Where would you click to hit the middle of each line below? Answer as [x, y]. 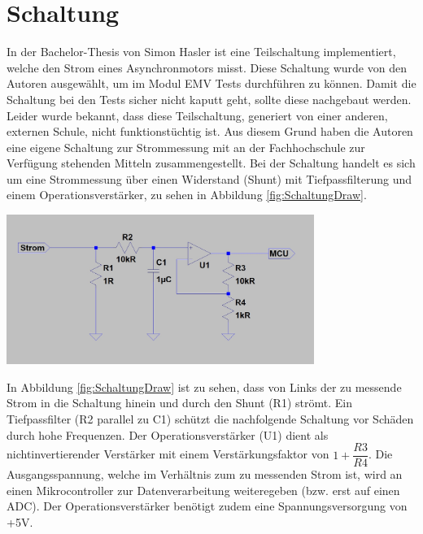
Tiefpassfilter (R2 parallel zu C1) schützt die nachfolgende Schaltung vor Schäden [210, 419]
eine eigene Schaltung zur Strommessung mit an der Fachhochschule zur [186, 147]
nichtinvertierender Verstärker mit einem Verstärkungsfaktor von [168, 454]
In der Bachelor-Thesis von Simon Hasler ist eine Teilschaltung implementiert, [201, 52]
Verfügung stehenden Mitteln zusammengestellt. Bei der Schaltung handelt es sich [211, 163]
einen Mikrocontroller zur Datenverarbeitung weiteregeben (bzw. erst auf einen [203, 490]
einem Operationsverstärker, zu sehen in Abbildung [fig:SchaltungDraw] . [187, 195]
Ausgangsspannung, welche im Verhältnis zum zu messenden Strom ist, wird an [205, 474]
